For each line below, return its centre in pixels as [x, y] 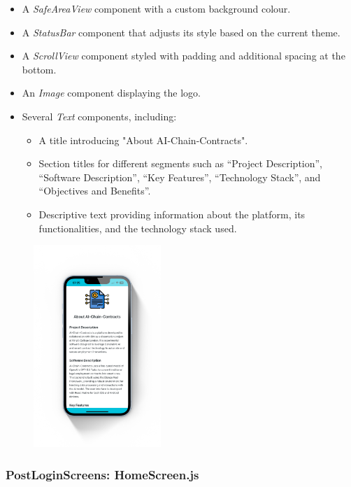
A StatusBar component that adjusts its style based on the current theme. [181, 32]
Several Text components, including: [99, 116]
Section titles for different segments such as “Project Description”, [181, 163]
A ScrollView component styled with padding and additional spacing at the [184, 56]
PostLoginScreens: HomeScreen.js [102, 474]
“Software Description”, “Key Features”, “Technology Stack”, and [180, 177]
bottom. [39, 69]
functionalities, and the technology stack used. [138, 228]
